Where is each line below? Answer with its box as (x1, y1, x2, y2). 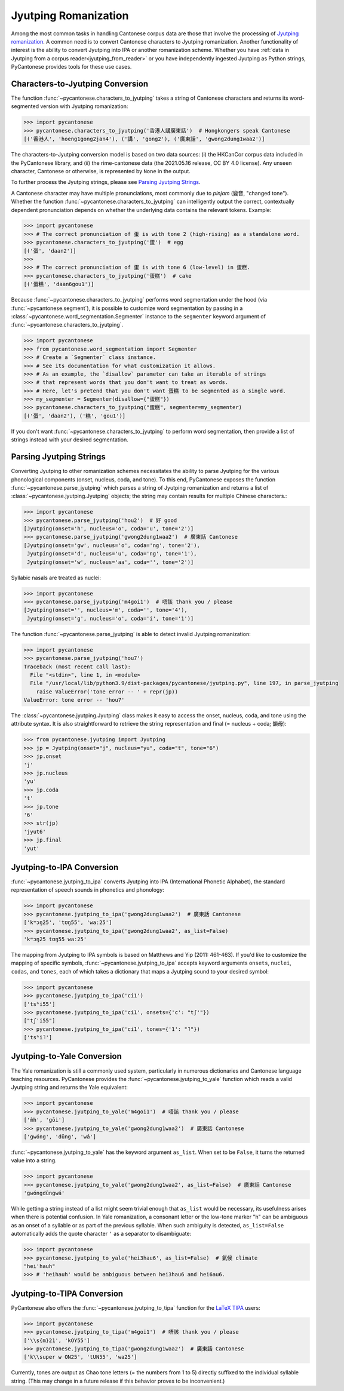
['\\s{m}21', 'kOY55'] (23, 1337, 90, 1344)
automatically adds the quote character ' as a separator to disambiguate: (11, 1230, 192, 1238)
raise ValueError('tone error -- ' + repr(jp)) (36, 688, 179, 695)
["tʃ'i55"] (23, 1017, 56, 1024)
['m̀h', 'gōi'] (23, 1117, 65, 1123)
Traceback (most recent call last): (23, 663, 131, 670)
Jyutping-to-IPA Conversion (11, 862, 119, 872)
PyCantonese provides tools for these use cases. (11, 63, 132, 70)
